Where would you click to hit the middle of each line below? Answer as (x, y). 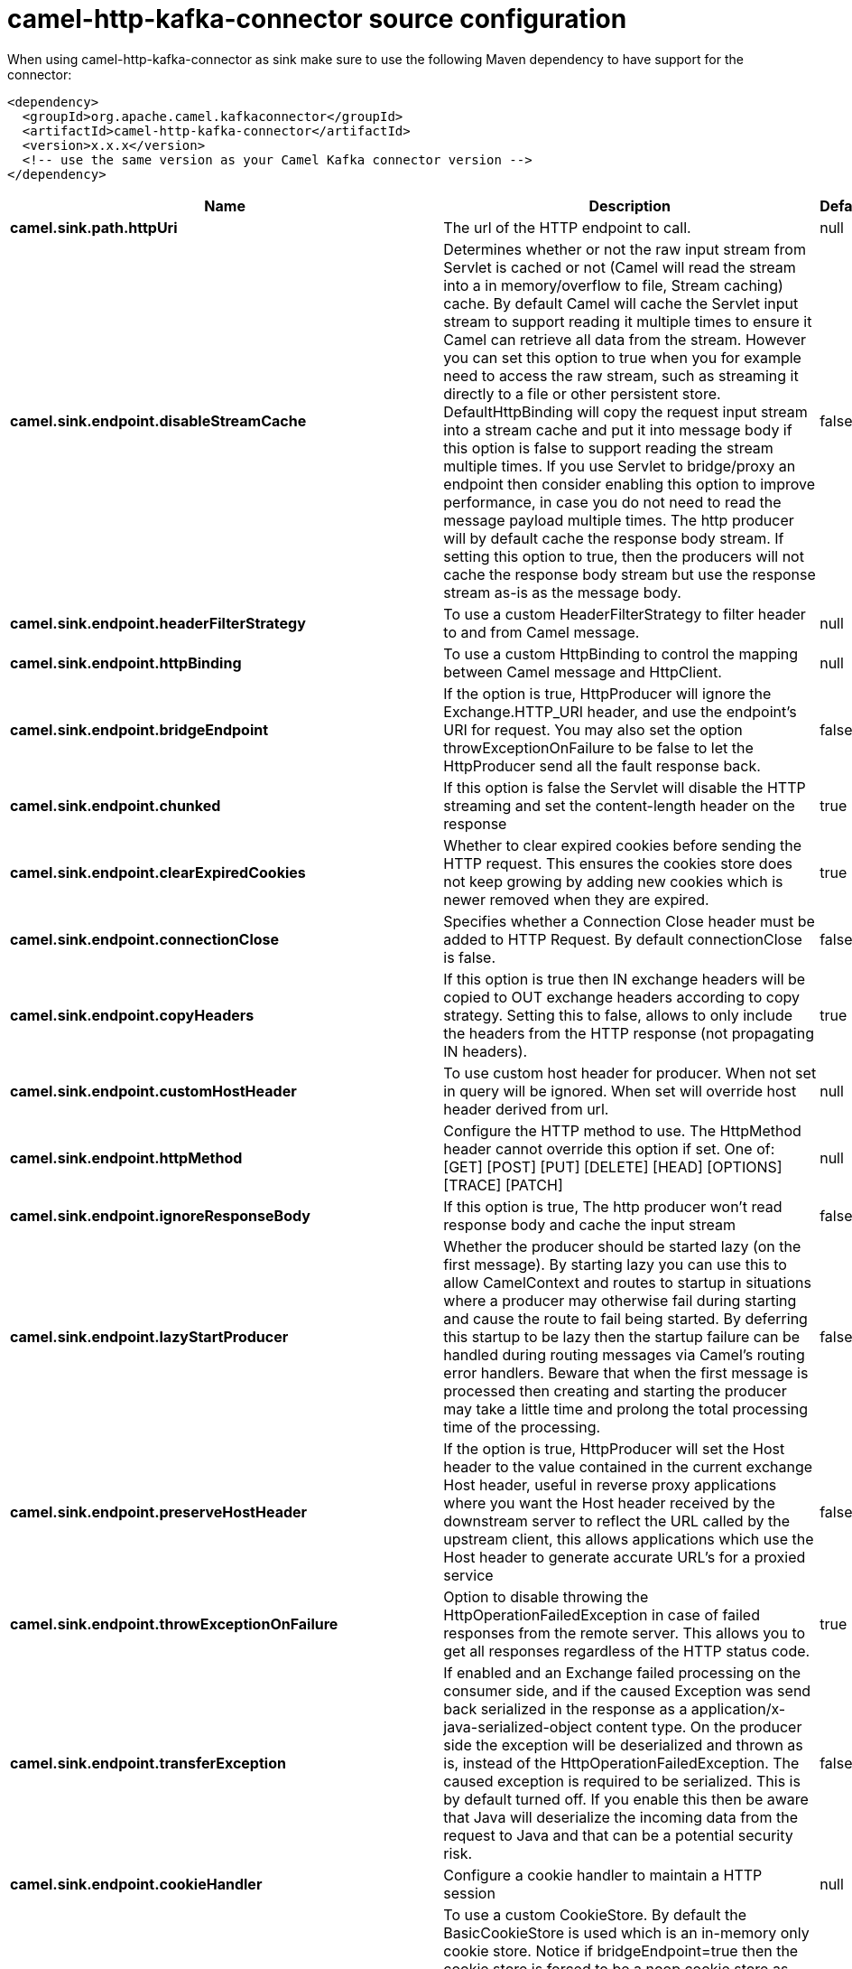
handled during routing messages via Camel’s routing (624, 1354)
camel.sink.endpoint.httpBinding (126, 663)
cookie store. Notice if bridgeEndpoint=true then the (621, 1950)
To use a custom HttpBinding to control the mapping (621, 653)
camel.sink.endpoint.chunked (116, 805)
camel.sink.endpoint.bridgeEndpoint (139, 729)
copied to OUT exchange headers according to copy (621, 997)
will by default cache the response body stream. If (614, 538)
